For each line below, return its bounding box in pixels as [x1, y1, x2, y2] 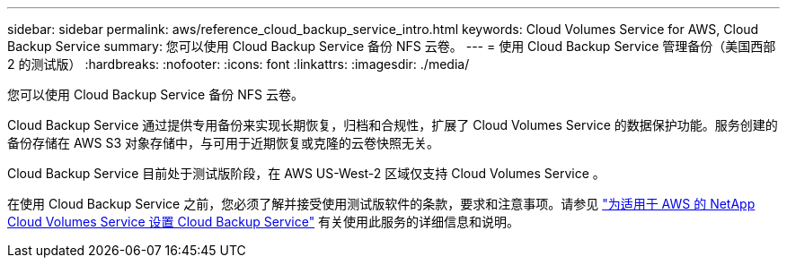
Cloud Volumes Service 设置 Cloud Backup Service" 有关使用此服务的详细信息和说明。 [7, 214, 520, 229]
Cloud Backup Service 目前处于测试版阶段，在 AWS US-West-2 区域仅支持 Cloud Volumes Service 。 [7, 166, 606, 181]
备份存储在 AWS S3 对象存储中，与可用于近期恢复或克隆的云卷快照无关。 [7, 135, 440, 150]
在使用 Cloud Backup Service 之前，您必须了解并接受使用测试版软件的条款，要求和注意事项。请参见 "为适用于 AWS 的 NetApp [7, 196, 756, 211]
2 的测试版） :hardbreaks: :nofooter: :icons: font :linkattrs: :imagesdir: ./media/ [7, 56, 470, 72]
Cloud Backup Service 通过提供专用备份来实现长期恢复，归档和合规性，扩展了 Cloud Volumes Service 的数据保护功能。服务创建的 [7, 117, 778, 132]
